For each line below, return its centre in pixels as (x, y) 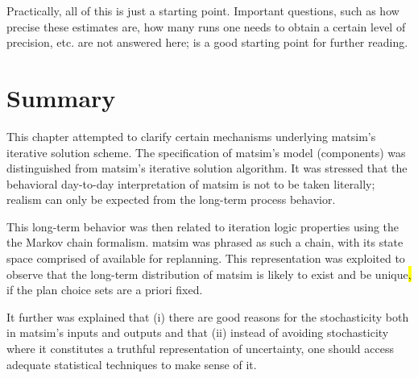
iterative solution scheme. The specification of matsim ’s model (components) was (206, 152)
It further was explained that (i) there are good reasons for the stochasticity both (208, 316)
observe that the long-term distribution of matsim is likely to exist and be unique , (209, 274)
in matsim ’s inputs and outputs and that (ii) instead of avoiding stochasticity (198, 332)
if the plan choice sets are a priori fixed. (105, 290)
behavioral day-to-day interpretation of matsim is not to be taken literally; (191, 183)
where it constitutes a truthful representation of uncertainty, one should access (200, 349)
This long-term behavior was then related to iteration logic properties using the (203, 226)
